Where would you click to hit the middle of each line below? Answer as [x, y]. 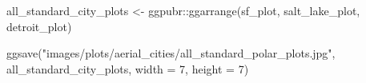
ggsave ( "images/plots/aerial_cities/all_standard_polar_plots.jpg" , [171, 53]
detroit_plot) [39, 26]
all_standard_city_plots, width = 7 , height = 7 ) [128, 68]
